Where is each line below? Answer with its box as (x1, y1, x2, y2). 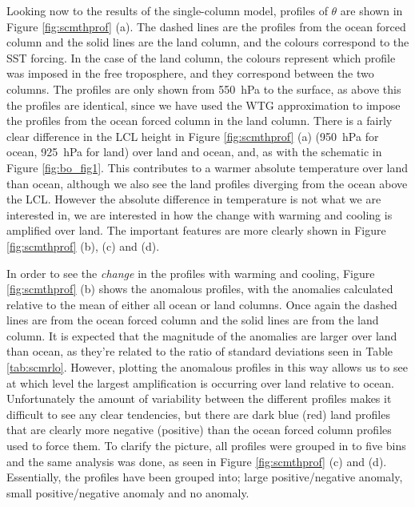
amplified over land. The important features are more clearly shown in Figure (6, 222, 386, 239)
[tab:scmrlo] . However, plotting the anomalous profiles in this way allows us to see (6, 359, 408, 376)
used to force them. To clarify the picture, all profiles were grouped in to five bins (6, 437, 406, 454)
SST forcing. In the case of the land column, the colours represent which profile (6, 49, 396, 66)
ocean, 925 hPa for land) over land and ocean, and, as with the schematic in (6, 143, 382, 160)
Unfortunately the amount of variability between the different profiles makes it (6, 390, 392, 407)
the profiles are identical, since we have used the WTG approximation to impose (6, 96, 401, 113)
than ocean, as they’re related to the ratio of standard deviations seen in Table (6, 343, 393, 360)
